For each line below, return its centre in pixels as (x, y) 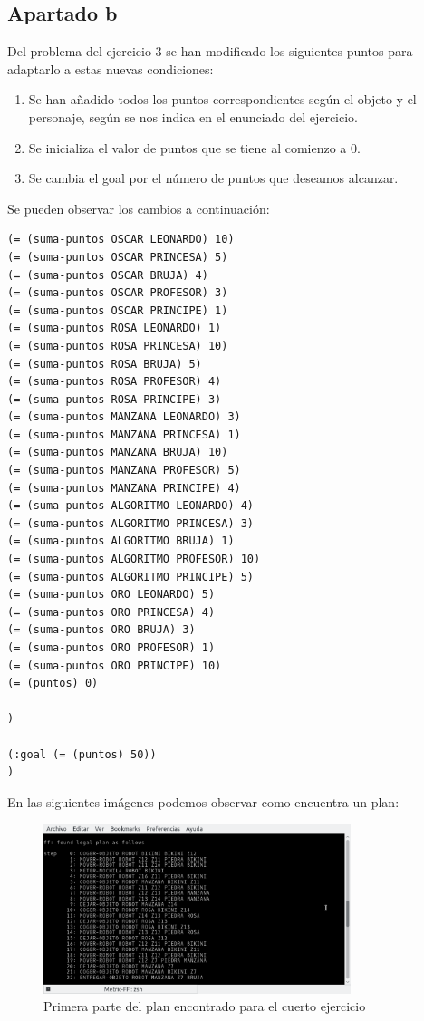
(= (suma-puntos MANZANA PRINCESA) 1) (124, 434)
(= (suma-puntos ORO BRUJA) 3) (101, 630)
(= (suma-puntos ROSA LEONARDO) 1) (115, 328)
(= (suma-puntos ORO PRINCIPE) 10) (115, 665)
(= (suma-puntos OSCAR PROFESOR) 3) (118, 293)
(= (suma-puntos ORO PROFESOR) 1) (111, 648)
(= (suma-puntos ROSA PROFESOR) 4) (115, 382)
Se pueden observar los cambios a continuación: (139, 208)
